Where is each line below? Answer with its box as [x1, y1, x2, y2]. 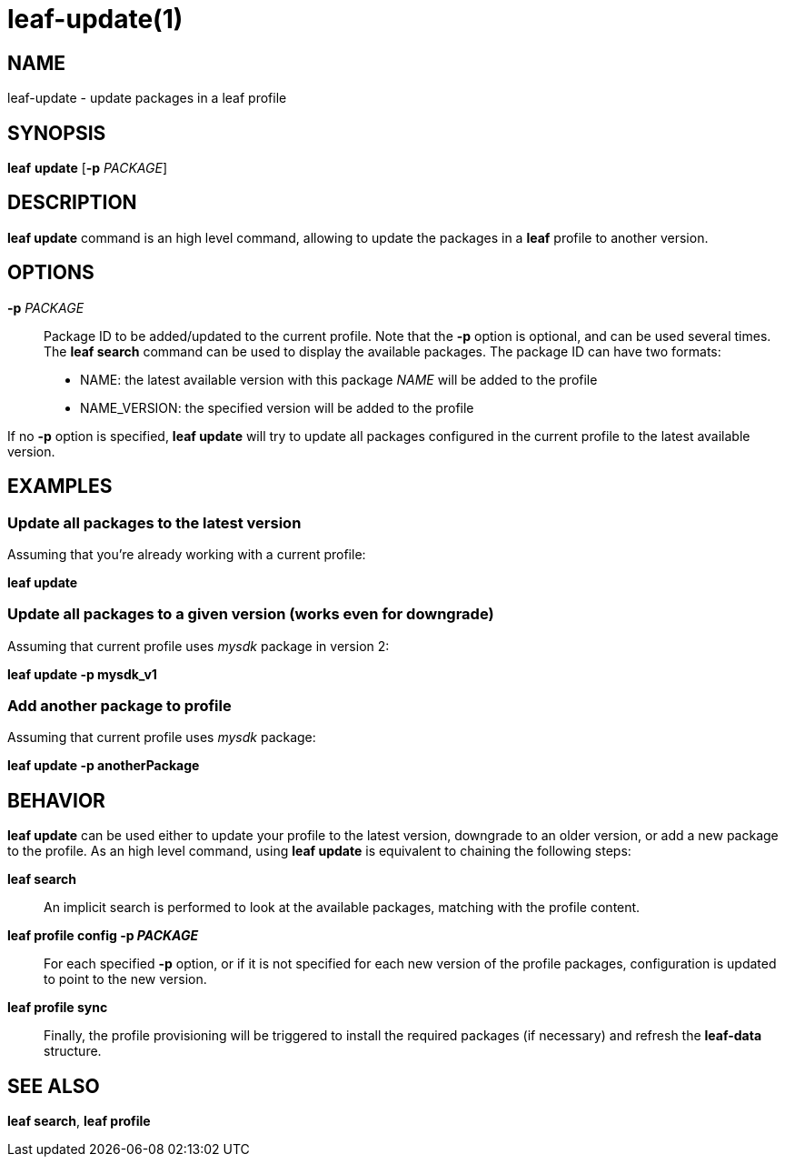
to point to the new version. [44, 971, 207, 988]
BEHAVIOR [7, 788, 105, 812]
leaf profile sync [7, 999, 108, 1016]
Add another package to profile [7, 697, 232, 716]
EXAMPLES [7, 475, 113, 498]
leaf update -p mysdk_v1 [7, 666, 157, 682]
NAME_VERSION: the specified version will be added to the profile [80, 399, 474, 416]
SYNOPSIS [7, 121, 106, 145]
